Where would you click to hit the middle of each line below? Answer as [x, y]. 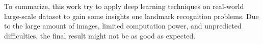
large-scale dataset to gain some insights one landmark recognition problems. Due [131, 16]
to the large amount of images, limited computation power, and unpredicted [123, 26]
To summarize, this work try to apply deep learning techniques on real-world [124, 6]
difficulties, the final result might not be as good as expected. [100, 35]
